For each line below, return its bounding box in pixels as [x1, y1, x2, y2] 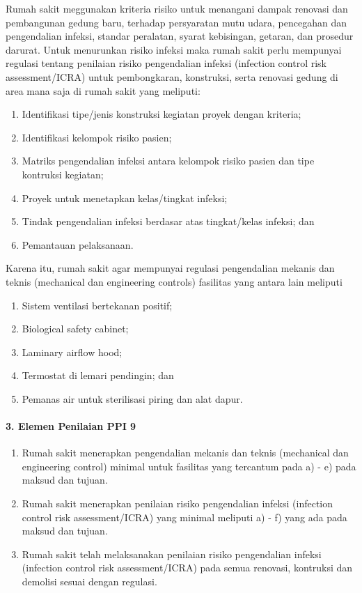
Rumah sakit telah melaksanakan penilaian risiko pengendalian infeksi [22, 546, 322, 561]
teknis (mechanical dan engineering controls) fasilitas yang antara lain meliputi [6, 274, 343, 288]
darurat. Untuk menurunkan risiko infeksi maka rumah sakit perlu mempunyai [6, 42, 342, 56]
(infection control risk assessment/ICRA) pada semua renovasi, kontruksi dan [22, 560, 353, 575]
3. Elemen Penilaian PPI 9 [6, 419, 136, 433]
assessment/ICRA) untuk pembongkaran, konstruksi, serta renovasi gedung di [6, 69, 338, 84]
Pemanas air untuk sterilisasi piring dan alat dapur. [22, 391, 243, 406]
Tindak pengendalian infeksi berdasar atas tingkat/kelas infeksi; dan [22, 214, 315, 229]
